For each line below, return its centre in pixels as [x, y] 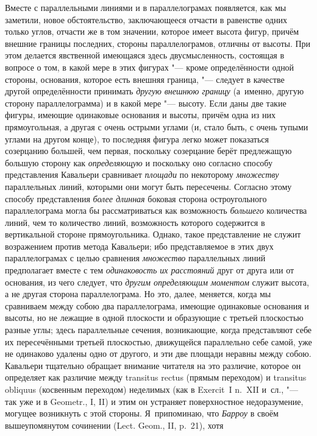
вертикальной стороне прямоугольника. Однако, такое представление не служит [153, 234]
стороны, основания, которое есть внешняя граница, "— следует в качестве [145, 79]
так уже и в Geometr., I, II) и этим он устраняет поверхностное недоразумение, [154, 401]
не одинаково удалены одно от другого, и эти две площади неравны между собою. [158, 353]
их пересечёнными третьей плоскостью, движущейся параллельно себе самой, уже [158, 341]
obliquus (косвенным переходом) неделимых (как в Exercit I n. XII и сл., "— [151, 389]
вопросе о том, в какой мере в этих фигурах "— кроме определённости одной [150, 67]
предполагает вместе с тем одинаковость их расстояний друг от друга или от [150, 270]
